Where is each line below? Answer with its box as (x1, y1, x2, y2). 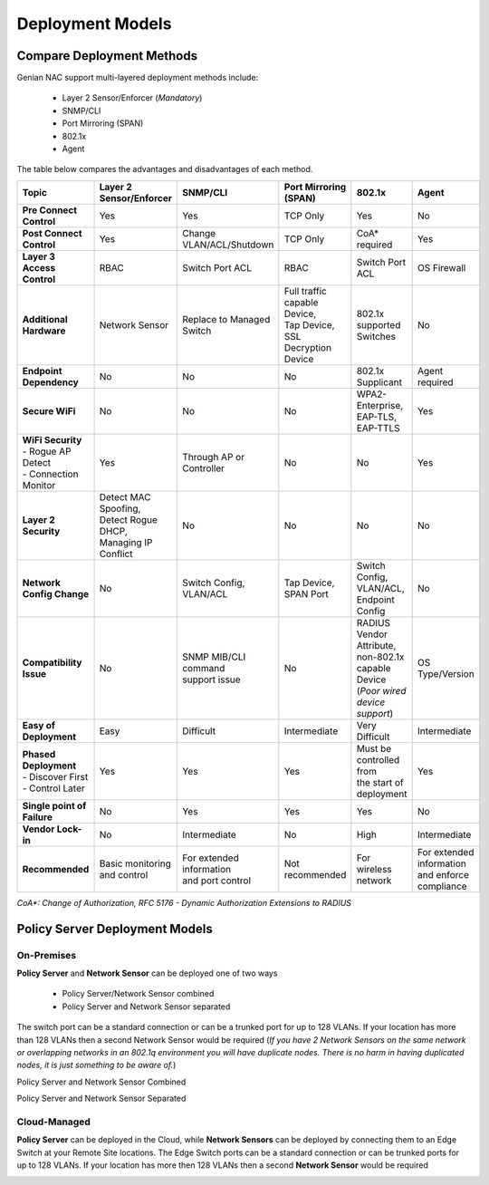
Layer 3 (22, 250, 56, 263)
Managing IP (99, 535, 153, 548)
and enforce (417, 868, 470, 881)
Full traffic (283, 284, 328, 297)
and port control (182, 874, 251, 887)
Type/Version (417, 667, 475, 679)
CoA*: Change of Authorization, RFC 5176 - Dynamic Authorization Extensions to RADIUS (16, 897, 352, 908)
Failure (22, 811, 53, 824)
